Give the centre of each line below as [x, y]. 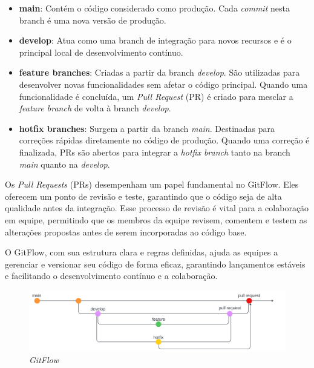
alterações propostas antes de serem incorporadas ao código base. [126, 232]
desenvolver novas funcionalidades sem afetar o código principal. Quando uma [163, 84]
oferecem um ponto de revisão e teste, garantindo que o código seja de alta [143, 196]
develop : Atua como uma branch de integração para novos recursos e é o [155, 40]
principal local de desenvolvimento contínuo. [101, 52]
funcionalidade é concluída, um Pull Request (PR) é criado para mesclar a [156, 96]
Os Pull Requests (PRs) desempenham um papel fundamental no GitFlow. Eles [152, 184]
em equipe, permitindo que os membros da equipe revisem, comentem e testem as [156, 219]
